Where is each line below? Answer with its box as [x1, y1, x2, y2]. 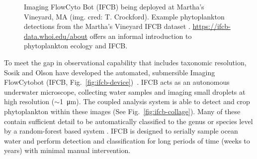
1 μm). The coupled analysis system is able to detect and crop [60, 96, 250, 107]
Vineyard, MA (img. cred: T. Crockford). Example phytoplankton [24, 11, 225, 21]
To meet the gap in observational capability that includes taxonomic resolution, [4, 57, 247, 67]
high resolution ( [4, 96, 55, 107]
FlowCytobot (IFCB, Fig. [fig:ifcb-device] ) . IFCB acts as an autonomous [4, 77, 230, 87]
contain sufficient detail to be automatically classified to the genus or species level [4, 116, 253, 126]
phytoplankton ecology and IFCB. [24, 40, 128, 51]
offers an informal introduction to [89, 30, 192, 41]
